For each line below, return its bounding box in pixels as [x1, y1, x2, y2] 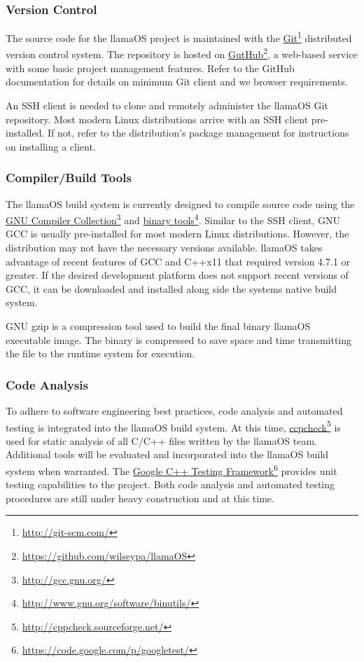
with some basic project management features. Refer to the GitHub [6, 60, 295, 75]
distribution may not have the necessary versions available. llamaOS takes [6, 240, 323, 254]
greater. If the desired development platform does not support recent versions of [6, 268, 349, 282]
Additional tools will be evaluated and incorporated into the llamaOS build [6, 447, 329, 462]
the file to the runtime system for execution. [6, 346, 195, 361]
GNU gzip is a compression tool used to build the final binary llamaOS [6, 318, 311, 333]
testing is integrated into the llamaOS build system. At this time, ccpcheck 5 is [6, 418, 341, 434]
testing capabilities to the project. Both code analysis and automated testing [6, 477, 335, 492]
